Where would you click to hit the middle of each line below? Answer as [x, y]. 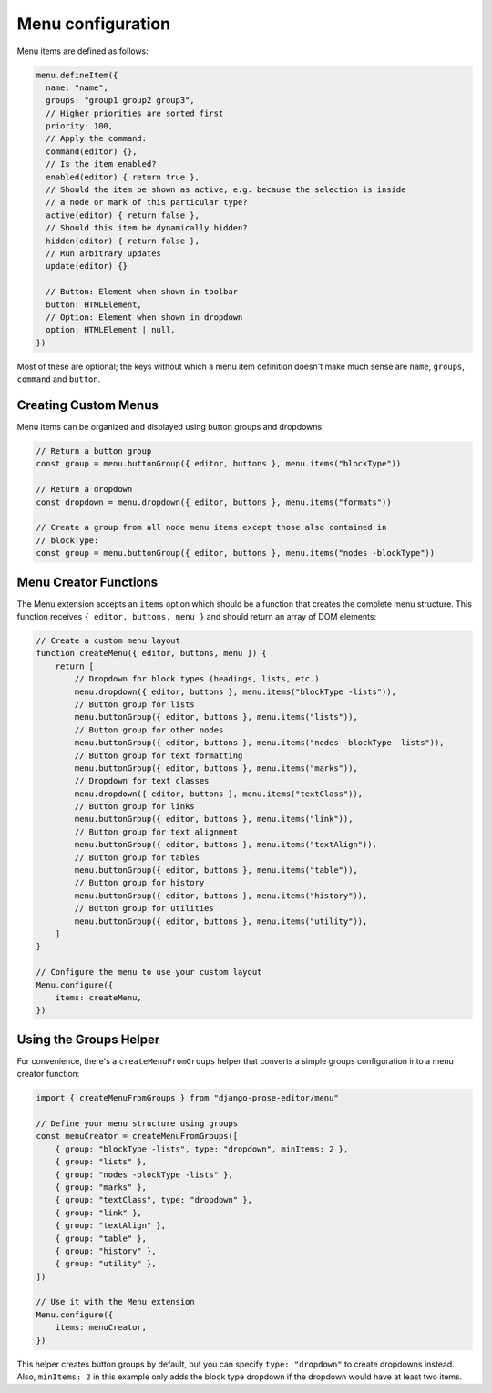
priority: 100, [80, 126]
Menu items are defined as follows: [83, 51]
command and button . [59, 379]
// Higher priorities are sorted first [135, 113]
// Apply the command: [97, 138]
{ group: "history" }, [106, 1251]
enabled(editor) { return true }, [123, 177]
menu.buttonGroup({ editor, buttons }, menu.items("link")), [214, 819]
